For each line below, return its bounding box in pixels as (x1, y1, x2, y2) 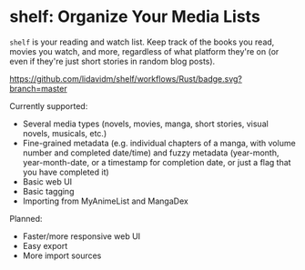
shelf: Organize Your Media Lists (9, 6, 261, 27)
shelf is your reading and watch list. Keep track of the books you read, (9, 36, 275, 47)
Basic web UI (22, 175, 73, 187)
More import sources (22, 250, 102, 261)
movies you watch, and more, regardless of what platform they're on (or (9, 45, 280, 56)
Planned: (9, 213, 43, 224)
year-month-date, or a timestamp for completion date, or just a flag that (22, 156, 291, 167)
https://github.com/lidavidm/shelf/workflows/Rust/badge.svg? (9, 73, 243, 84)
